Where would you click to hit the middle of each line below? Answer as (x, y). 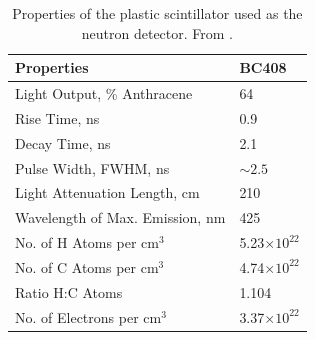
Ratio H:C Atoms (69, 291)
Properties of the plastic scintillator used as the (157, 13)
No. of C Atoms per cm (87, 266)
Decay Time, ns (63, 142)
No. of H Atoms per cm (87, 242)
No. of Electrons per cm (88, 316)
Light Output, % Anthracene (104, 93)
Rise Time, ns (57, 117)
